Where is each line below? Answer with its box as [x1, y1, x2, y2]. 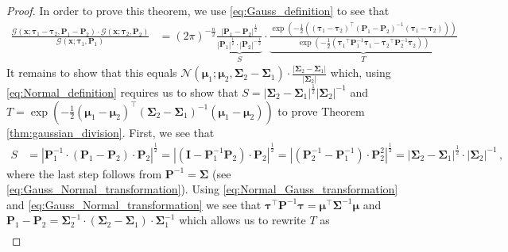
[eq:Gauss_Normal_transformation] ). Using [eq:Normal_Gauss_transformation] [6, 181, 398, 197]
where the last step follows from [6, 165, 162, 181]
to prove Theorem [277, 102, 365, 119]
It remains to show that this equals [6, 64, 177, 81]
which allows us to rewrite [179, 212, 306, 228]
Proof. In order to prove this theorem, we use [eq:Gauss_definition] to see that [6, 2, 390, 18]
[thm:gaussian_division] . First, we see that [6, 124, 215, 140]
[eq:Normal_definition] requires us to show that [6, 83, 238, 100]
